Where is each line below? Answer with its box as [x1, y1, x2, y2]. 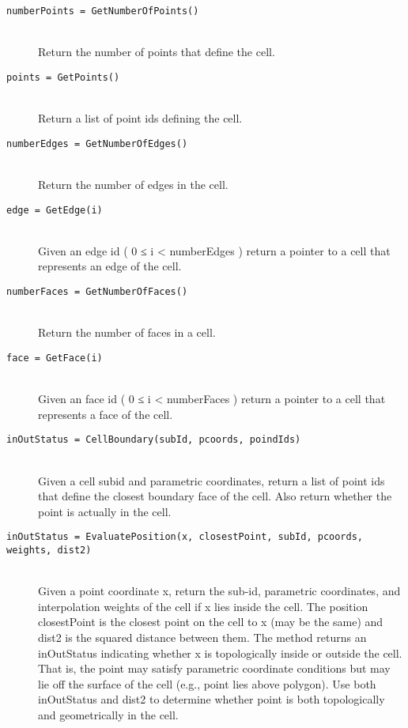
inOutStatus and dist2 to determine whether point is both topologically [38, 691, 385, 707]
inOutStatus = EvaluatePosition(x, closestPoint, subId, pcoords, [6, 531, 364, 543]
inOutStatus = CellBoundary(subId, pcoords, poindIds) [6, 434, 301, 446]
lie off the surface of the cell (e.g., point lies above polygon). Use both [38, 675, 376, 692]
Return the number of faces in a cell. [38, 324, 216, 341]
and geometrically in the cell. [38, 706, 179, 722]
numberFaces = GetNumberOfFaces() [6, 285, 188, 297]
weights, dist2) [6, 544, 92, 556]
